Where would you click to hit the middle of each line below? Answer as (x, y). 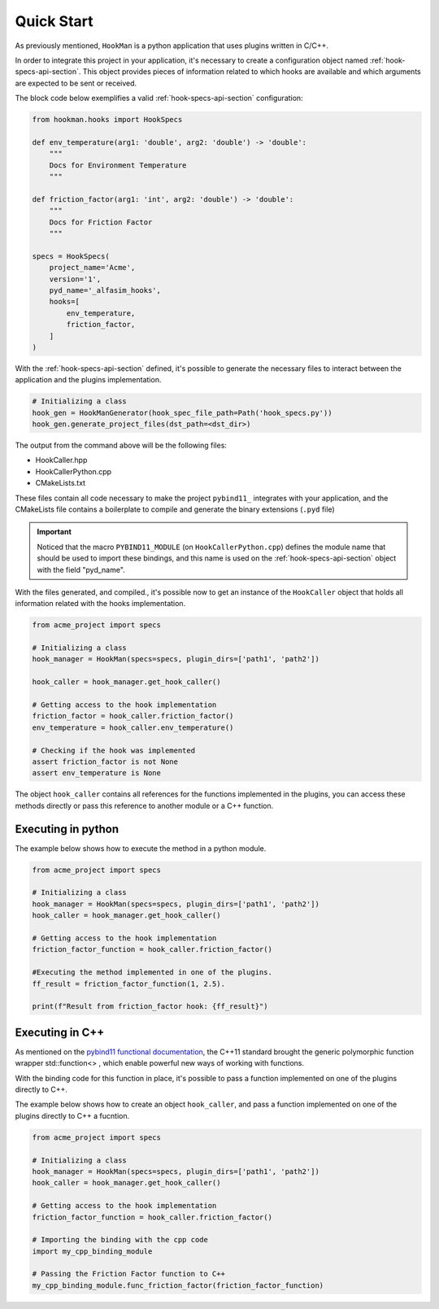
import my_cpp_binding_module (92, 1251)
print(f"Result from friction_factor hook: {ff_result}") (150, 1006)
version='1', (75, 279)
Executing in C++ (60, 1032)
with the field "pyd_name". (81, 569)
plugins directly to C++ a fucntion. (72, 1115)
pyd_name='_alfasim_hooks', (105, 290)
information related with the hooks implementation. (100, 604)
